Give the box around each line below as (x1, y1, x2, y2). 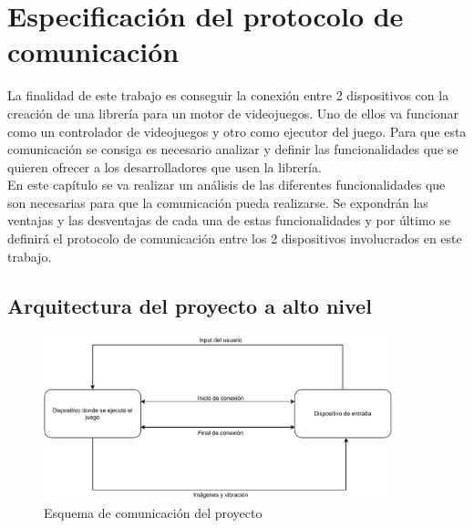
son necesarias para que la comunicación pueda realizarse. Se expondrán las (7, 192, 428, 212)
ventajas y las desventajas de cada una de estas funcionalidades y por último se (7, 211, 450, 230)
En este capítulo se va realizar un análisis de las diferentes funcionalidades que (7, 175, 446, 194)
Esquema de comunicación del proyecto (44, 503, 263, 523)
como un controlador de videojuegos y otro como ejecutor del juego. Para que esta (7, 121, 467, 140)
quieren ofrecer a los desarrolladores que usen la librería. (7, 157, 322, 176)
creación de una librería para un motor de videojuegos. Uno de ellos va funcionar (7, 103, 459, 122)
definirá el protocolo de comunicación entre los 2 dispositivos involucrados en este (7, 229, 462, 248)
